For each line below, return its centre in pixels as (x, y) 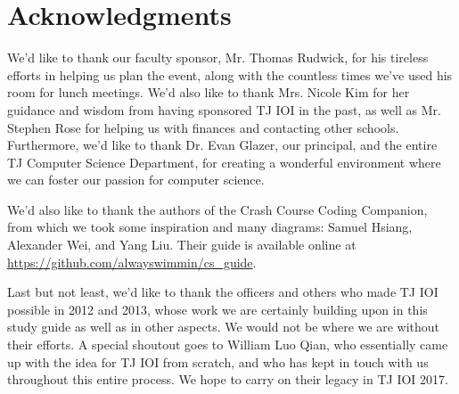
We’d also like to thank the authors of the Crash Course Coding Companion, (217, 209)
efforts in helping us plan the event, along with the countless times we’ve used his (230, 74)
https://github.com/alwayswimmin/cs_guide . (132, 262)
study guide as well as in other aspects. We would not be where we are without (224, 327)
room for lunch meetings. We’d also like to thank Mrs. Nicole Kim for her (209, 92)
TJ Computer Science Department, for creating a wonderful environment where (224, 162)
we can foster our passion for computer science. (136, 180)
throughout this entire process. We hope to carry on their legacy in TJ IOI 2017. (228, 379)
